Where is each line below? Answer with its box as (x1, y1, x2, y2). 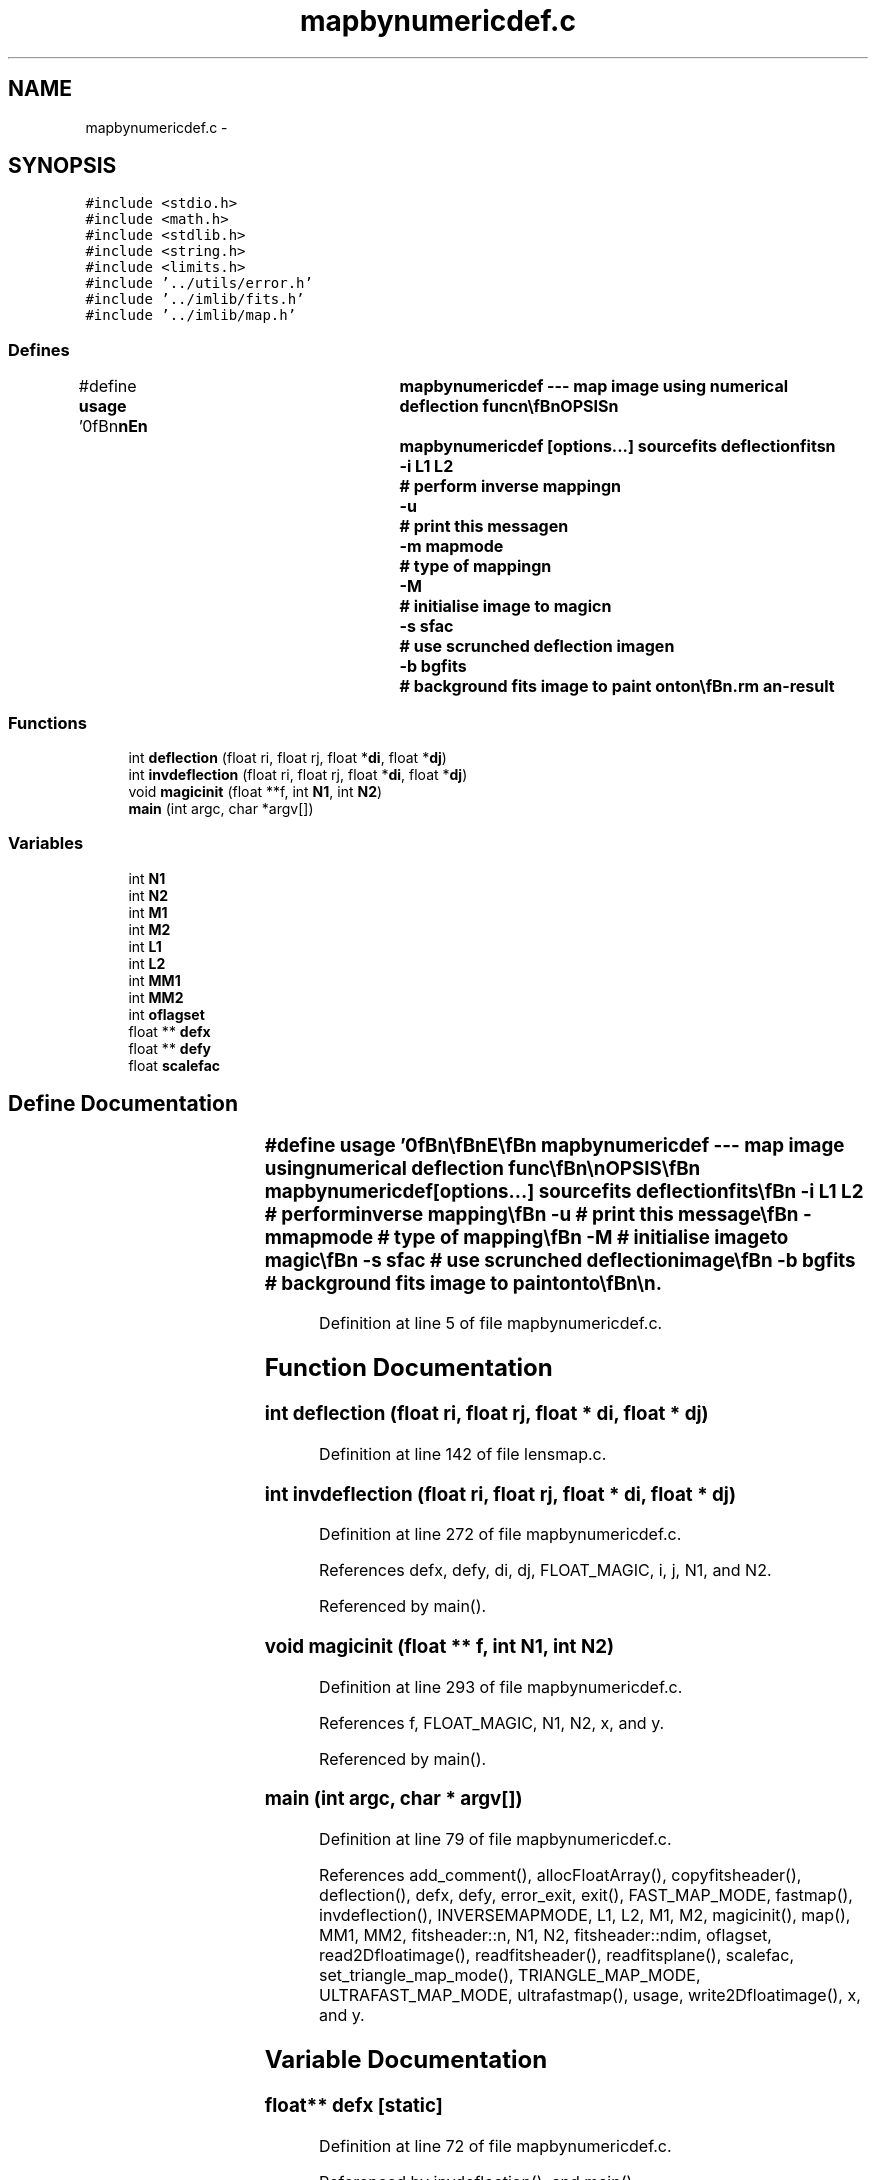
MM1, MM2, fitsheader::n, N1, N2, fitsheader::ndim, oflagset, (319, 1925, 772, 1946)
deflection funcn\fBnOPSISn (399, 396, 619, 417)
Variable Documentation (264, 2045, 548, 2074)
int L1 (128, 937, 162, 955)
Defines (8, 339, 70, 360)
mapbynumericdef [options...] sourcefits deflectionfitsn (399, 436, 836, 457)
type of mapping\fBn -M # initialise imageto (394, 1225, 789, 1249)
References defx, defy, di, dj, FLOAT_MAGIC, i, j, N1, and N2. (319, 1560, 772, 1581)
